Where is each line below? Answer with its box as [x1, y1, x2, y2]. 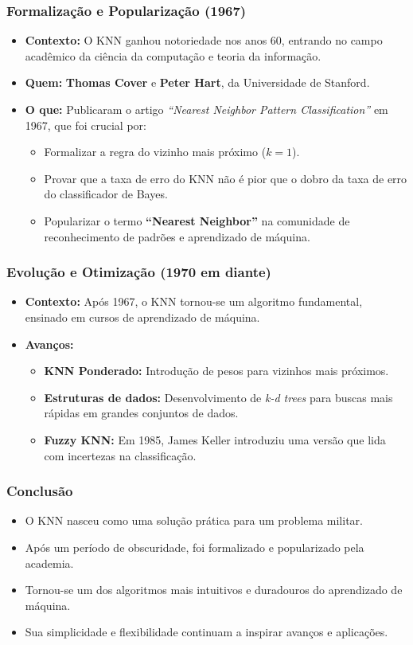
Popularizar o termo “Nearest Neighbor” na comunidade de [44, 212, 350, 229]
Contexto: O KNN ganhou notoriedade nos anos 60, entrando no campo [25, 32, 383, 49]
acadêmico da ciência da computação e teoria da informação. [25, 47, 321, 64]
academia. [25, 554, 74, 571]
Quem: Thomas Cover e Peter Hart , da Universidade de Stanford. [25, 74, 370, 91]
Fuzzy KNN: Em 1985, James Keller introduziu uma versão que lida [44, 431, 386, 448]
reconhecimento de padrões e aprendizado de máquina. [44, 228, 310, 244]
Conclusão [6, 481, 73, 501]
